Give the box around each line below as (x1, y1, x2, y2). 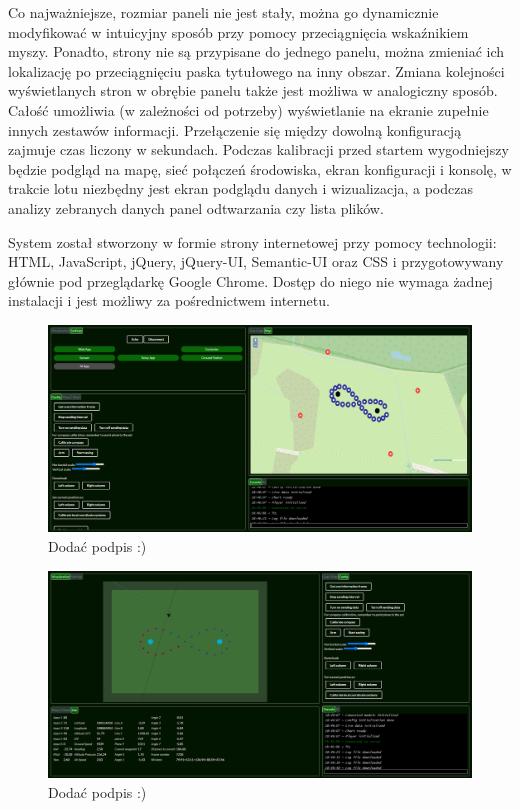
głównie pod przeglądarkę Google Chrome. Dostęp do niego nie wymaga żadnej (8, 270, 493, 291)
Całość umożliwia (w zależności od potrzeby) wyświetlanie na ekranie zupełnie (8, 99, 489, 120)
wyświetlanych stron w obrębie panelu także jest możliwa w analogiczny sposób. (8, 80, 498, 101)
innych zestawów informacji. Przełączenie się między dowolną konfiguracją (8, 119, 462, 140)
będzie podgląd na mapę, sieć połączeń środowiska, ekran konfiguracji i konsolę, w (8, 158, 512, 179)
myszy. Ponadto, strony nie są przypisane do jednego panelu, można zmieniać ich (8, 41, 505, 62)
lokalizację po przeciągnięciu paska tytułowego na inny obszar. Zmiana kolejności (8, 60, 505, 81)
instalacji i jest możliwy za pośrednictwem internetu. (8, 290, 330, 311)
